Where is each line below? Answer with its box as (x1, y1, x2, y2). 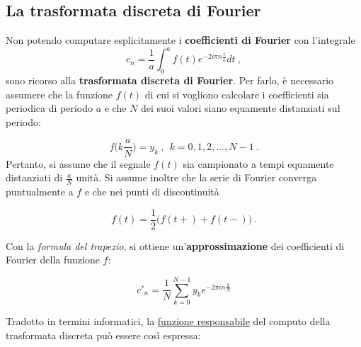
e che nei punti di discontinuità (84, 183, 219, 198)
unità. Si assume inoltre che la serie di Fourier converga (76, 170, 317, 185)
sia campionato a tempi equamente (183, 156, 334, 171)
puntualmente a (6, 183, 74, 198)
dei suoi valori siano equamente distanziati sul (141, 101, 340, 115)
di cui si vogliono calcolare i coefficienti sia (144, 86, 329, 101)
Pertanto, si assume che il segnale (6, 156, 151, 171)
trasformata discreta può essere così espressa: (6, 327, 201, 342)
